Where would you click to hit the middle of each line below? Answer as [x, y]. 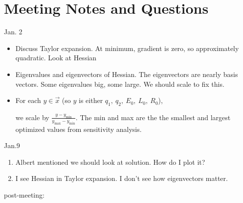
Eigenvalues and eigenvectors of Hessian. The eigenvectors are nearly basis [127, 74]
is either [91, 100]
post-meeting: [24, 195]
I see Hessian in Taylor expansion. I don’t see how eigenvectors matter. [121, 178]
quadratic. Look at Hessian [56, 58]
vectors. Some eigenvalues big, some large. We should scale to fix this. [120, 84]
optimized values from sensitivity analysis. [78, 129]
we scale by [32, 117]
